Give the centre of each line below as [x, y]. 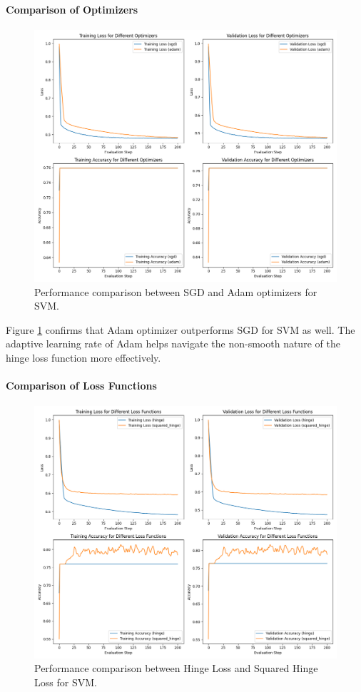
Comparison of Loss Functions [81, 386]
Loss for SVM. [66, 682]
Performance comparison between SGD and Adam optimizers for [176, 291]
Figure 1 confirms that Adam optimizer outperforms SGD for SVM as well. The [180, 329]
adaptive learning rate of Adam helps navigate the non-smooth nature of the [173, 344]
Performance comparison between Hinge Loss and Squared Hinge [176, 668]
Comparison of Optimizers [72, 9]
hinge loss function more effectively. [83, 357]
